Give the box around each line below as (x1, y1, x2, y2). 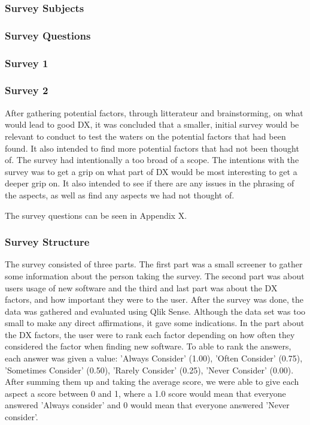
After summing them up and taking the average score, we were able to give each (5, 375, 299, 388)
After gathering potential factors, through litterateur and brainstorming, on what (5, 106, 303, 119)
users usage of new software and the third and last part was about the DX (5, 281, 278, 294)
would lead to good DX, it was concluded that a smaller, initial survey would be (5, 118, 299, 131)
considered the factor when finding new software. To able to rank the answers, (5, 340, 291, 352)
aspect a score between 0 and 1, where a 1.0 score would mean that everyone (5, 387, 286, 399)
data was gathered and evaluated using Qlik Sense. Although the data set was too (5, 305, 306, 317)
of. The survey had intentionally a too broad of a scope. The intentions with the (5, 153, 299, 166)
